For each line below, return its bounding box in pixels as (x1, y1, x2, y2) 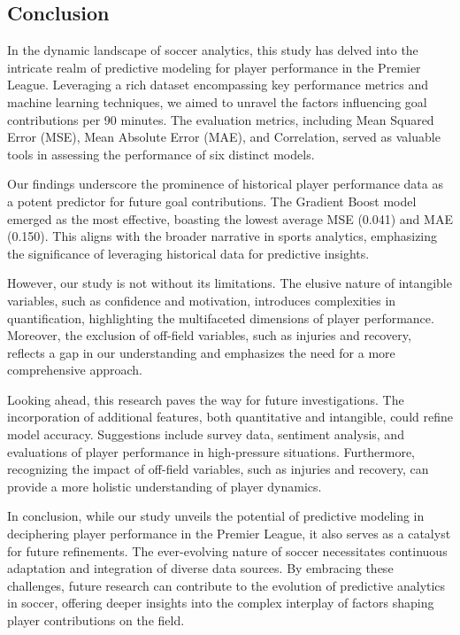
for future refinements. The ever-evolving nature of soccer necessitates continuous (7, 541, 448, 560)
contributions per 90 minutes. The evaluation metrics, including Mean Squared (7, 110, 434, 128)
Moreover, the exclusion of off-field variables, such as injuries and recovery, (7, 326, 411, 345)
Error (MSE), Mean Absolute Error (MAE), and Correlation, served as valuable (7, 128, 441, 146)
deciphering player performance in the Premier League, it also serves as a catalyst (7, 524, 451, 543)
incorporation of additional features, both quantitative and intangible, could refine (7, 407, 453, 426)
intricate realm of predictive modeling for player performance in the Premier (7, 58, 421, 76)
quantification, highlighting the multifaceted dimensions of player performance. (7, 308, 434, 327)
